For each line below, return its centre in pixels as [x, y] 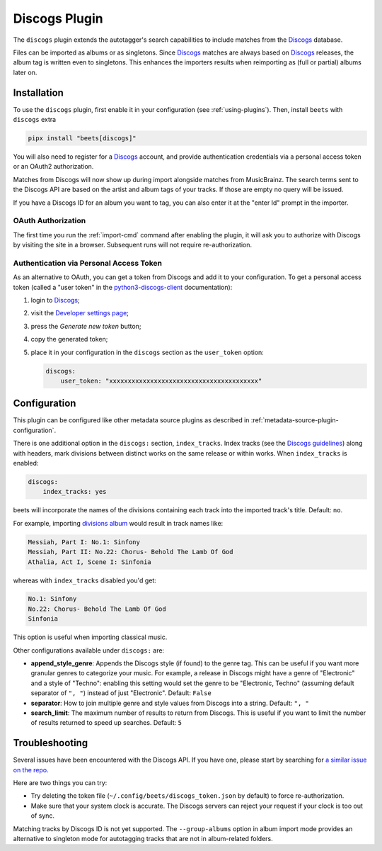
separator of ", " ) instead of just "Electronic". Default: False [121, 693]
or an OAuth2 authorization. [53, 167]
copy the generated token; [69, 339]
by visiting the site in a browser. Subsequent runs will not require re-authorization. [133, 245]
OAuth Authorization [50, 221]
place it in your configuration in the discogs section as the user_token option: [147, 352]
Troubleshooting [51, 743]
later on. [25, 72]
